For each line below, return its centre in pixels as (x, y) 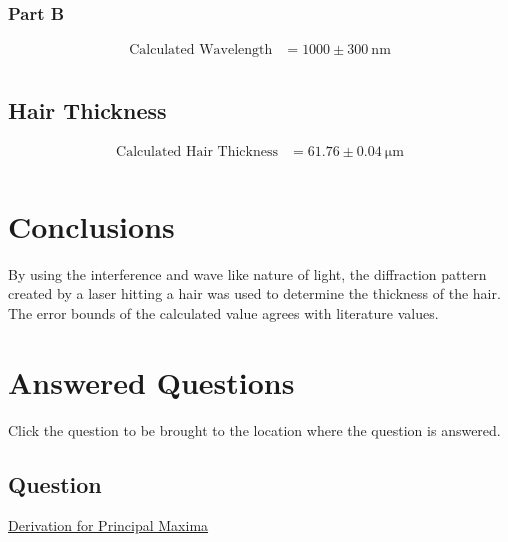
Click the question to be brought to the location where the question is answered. (254, 429)
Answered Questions (151, 381)
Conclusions (91, 225)
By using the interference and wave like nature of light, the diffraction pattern (247, 273)
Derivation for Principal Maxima (108, 525)
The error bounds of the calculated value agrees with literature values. (223, 312)
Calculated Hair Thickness (197, 151)
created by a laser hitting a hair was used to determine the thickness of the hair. (254, 293)
